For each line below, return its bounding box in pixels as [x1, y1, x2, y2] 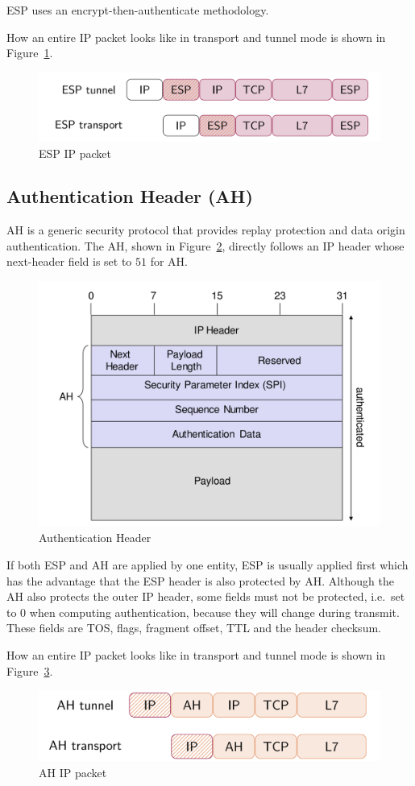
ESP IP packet [39, 144, 112, 161]
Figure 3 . [6, 662, 53, 679]
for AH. [150, 253, 189, 270]
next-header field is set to [6, 253, 132, 270]
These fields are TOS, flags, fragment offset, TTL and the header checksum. [6, 619, 381, 636]
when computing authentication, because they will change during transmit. [29, 603, 400, 620]
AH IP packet [39, 763, 107, 780]
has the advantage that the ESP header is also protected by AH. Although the [6, 572, 394, 589]
